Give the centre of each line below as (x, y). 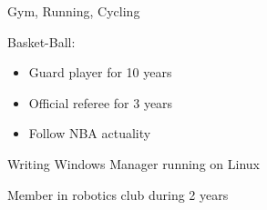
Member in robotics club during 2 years (118, 194)
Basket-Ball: (41, 41)
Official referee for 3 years (101, 102)
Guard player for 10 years (100, 72)
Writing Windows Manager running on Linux (133, 163)
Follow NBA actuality (90, 133)
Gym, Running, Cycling (74, 11)
